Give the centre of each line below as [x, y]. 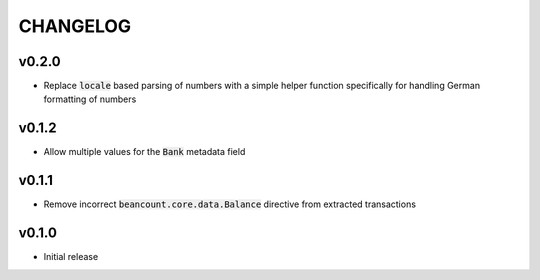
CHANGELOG [75, 26]
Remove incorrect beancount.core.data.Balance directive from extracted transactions [230, 204]
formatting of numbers [90, 99]
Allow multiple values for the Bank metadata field [144, 152]
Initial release [71, 257]
